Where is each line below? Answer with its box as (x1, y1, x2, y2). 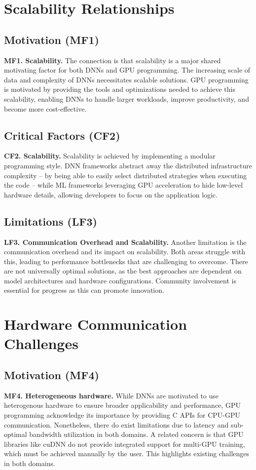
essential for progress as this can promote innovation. (4, 285, 164, 295)
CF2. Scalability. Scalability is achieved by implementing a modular (4, 151, 216, 161)
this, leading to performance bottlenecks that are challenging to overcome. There (4, 256, 248, 266)
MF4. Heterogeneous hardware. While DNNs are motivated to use (4, 390, 219, 400)
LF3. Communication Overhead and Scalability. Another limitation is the (4, 236, 247, 247)
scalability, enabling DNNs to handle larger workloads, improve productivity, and (4, 93, 249, 104)
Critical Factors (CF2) (4, 127, 120, 143)
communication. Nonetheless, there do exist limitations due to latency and (4, 419, 229, 430)
